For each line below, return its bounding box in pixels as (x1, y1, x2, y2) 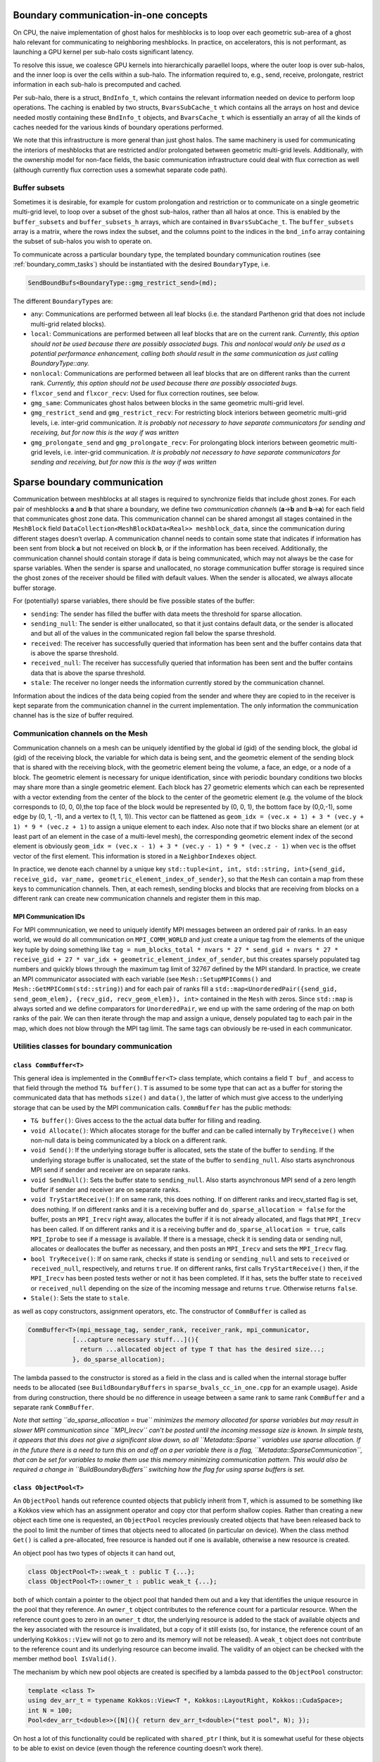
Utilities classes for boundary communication (13, 1042, 172, 1052)
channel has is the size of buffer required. (13, 711, 134, 720)
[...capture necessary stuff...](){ (72, 1336, 199, 1344)
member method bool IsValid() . (13, 1655, 117, 1663)
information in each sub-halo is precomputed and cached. (13, 80, 182, 89)
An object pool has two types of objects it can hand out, (13, 1548, 176, 1557)
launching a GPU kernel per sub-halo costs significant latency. (13, 48, 194, 56)
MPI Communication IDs (13, 913, 86, 921)
